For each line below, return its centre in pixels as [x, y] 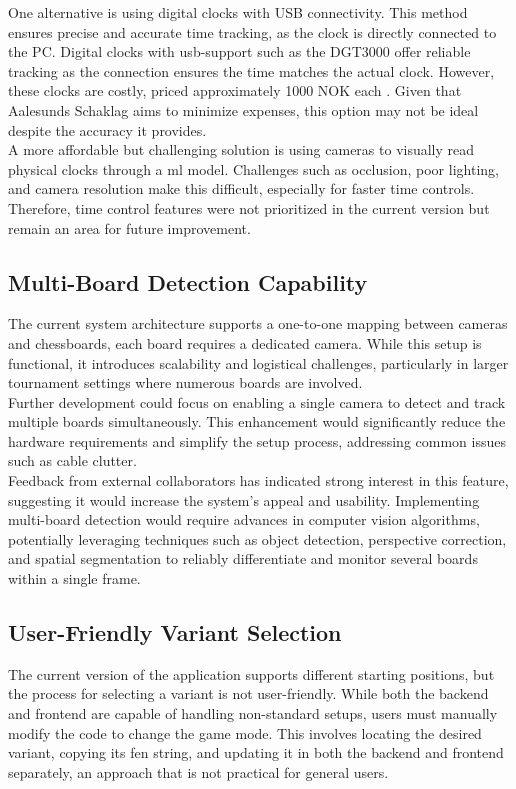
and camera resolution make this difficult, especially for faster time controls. [241, 188]
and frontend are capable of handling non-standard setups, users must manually [253, 713]
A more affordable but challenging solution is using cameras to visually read [241, 149]
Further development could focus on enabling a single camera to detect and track [257, 401]
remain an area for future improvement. [129, 227]
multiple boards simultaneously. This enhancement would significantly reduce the [257, 421]
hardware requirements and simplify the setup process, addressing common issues [257, 440]
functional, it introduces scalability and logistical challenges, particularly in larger [258, 362]
